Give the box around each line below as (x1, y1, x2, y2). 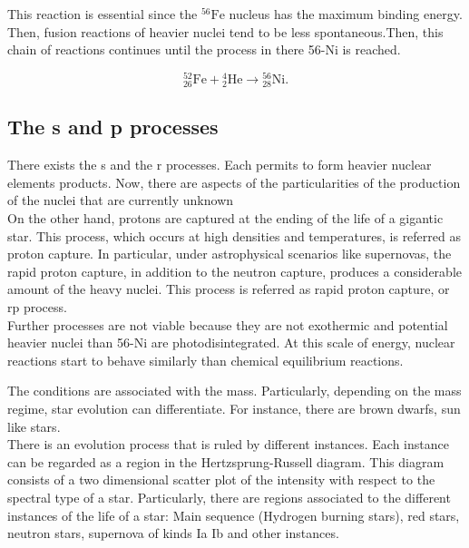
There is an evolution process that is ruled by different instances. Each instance (7, 435, 449, 454)
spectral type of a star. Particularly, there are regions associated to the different (7, 487, 451, 506)
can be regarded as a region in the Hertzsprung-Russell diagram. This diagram (7, 452, 445, 471)
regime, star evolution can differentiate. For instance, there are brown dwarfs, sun (7, 398, 461, 417)
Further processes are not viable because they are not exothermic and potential (7, 315, 448, 334)
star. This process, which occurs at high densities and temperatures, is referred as (7, 226, 461, 245)
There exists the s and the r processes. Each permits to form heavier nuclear (7, 155, 432, 174)
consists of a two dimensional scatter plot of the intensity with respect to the (7, 470, 435, 489)
